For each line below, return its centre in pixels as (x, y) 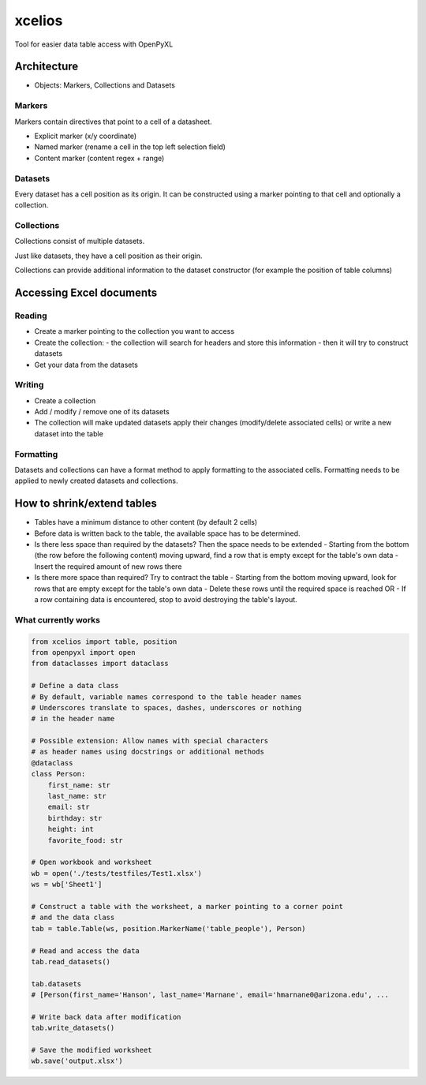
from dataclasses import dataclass (100, 664)
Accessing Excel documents (86, 293)
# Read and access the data (85, 950)
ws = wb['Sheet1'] (67, 885)
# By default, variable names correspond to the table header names (166, 697)
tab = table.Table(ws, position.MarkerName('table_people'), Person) (168, 928)
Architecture (47, 67)
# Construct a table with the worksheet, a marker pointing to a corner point (187, 906)
